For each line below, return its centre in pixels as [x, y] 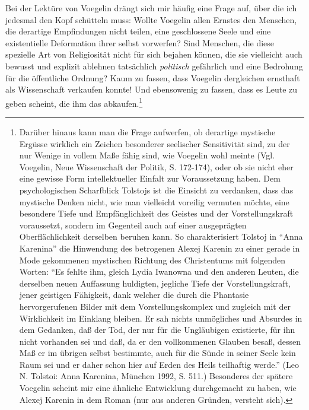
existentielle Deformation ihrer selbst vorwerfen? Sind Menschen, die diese [140, 42]
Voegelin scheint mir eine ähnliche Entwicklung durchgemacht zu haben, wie [158, 388]
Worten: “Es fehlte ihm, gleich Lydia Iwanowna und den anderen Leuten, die [159, 271]
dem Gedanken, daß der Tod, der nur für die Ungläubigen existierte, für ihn [157, 330]
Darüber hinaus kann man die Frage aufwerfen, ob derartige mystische [147, 132]
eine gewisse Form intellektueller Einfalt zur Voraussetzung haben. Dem [150, 178]
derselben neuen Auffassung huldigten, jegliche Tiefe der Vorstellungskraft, [155, 283]
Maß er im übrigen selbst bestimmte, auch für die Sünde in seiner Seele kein [157, 353]
